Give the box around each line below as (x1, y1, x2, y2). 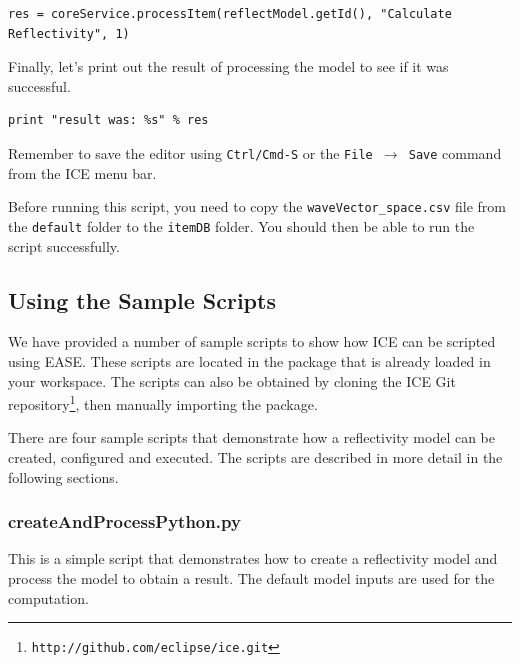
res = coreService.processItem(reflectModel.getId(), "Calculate (8, 7, 452, 21)
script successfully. (8, 235, 120, 256)
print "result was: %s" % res (8, 113, 209, 128)
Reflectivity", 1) (8, 26, 130, 41)
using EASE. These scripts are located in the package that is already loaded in (8, 350, 491, 371)
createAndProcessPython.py (8, 509, 241, 534)
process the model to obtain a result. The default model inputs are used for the (8, 567, 495, 588)
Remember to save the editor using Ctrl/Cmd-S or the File (8, 142, 373, 163)
